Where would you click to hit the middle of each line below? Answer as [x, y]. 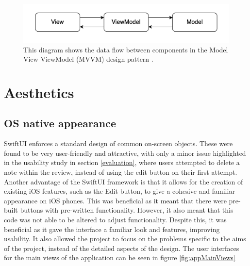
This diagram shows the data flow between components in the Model [126, 49]
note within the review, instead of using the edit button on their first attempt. [121, 172]
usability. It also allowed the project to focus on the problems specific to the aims [125, 239]
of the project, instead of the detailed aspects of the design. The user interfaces [122, 248]
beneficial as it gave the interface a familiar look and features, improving [112, 229]
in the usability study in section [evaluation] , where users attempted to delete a [122, 162]
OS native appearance [60, 123]
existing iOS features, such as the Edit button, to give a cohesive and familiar [119, 191]
